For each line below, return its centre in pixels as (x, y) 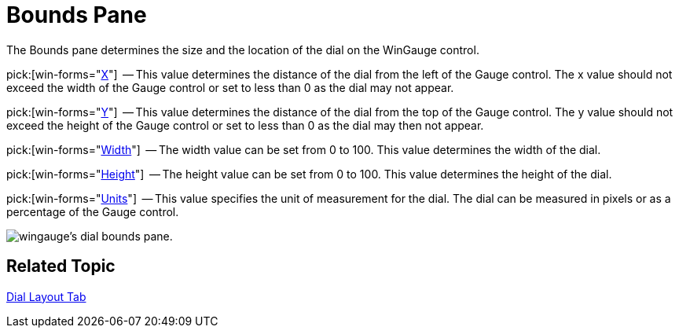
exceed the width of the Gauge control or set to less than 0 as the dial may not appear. (230, 87)
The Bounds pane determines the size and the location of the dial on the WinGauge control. (243, 50)
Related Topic (61, 266)
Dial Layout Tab (46, 296)
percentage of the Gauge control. (93, 211)
